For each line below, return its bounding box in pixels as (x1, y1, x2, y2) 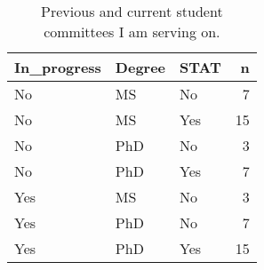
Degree (115, 57, 166, 77)
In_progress (14, 57, 101, 77)
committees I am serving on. (44, 21, 220, 42)
